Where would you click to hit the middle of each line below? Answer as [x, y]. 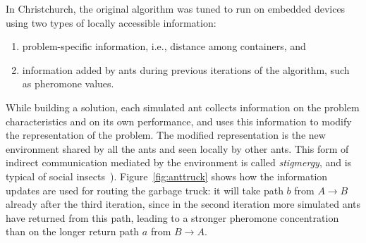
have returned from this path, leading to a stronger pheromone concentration [172, 217]
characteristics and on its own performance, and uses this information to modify [179, 121]
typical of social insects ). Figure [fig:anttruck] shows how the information [167, 176]
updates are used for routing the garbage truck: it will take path [145, 190]
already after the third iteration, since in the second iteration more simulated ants [183, 204]
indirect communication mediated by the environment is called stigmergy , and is [179, 162]
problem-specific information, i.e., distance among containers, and [164, 46]
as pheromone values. [68, 83]
